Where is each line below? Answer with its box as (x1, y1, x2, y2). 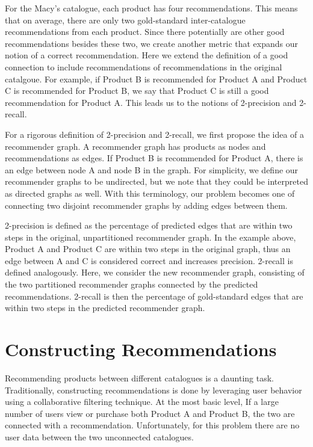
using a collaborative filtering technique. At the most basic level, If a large (5, 395, 279, 408)
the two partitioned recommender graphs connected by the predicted (5, 278, 258, 291)
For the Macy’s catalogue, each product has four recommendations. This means (5, 2, 298, 14)
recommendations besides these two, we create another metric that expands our (5, 37, 299, 49)
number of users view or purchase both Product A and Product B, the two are (5, 407, 295, 419)
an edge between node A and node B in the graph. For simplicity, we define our (5, 163, 299, 176)
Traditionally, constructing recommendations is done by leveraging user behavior (5, 383, 302, 396)
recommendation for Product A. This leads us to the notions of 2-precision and (5, 96, 297, 108)
